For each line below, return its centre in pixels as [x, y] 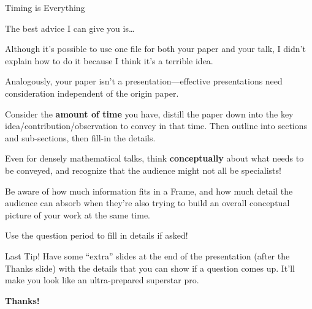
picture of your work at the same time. [78, 214]
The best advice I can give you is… [70, 28]
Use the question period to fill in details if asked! [97, 235]
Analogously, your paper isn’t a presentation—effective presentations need [144, 81]
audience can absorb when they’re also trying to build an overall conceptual [147, 203]
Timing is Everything [45, 7]
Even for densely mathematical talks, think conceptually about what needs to [154, 158]
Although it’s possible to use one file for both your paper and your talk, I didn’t [155, 49]
